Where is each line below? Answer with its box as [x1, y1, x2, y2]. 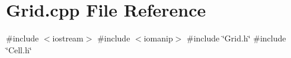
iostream [52, 32, 84, 44]
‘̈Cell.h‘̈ [6, 43, 32, 56]
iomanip [143, 32, 173, 44]
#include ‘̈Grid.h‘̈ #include [187, 32, 286, 44]
